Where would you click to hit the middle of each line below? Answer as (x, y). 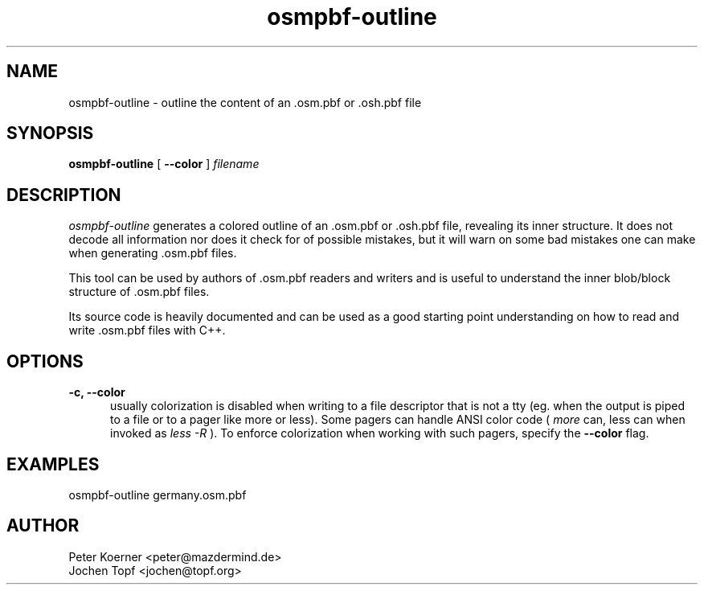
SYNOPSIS (50, 133)
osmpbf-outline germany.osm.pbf (158, 495)
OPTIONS (45, 361)
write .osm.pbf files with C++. (147, 330)
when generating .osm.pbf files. (153, 253)
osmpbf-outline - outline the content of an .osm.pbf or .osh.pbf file (245, 102)
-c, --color (97, 392)
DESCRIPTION (64, 195)
